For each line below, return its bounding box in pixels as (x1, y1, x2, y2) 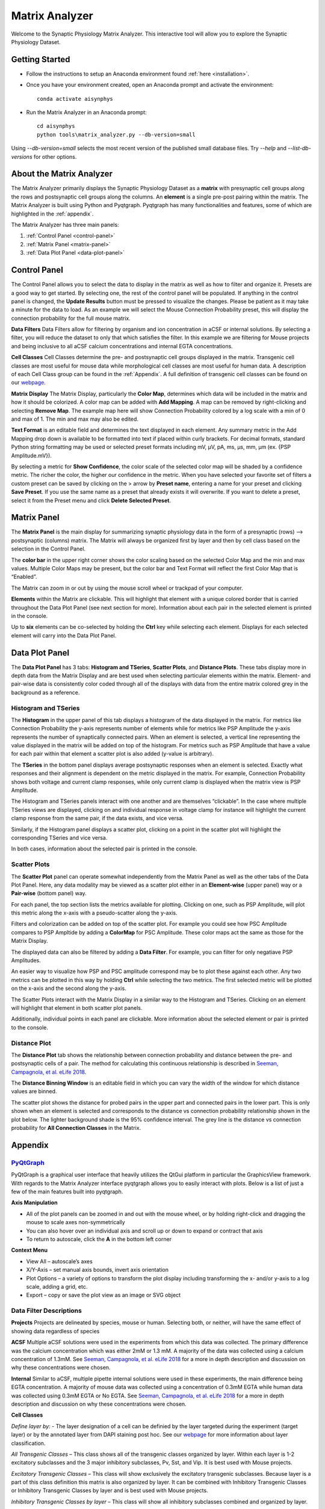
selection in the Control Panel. (11, 545, 86, 552)
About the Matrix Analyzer (11, 169, 113, 179)
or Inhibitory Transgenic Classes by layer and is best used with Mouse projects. (11, 1487, 208, 1494)
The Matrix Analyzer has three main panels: (11, 221, 120, 229)
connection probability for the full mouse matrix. (11, 314, 131, 322)
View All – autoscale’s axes (26, 1257, 93, 1265)
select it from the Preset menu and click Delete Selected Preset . (11, 497, 172, 504)
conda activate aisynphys (37, 95, 114, 102)
